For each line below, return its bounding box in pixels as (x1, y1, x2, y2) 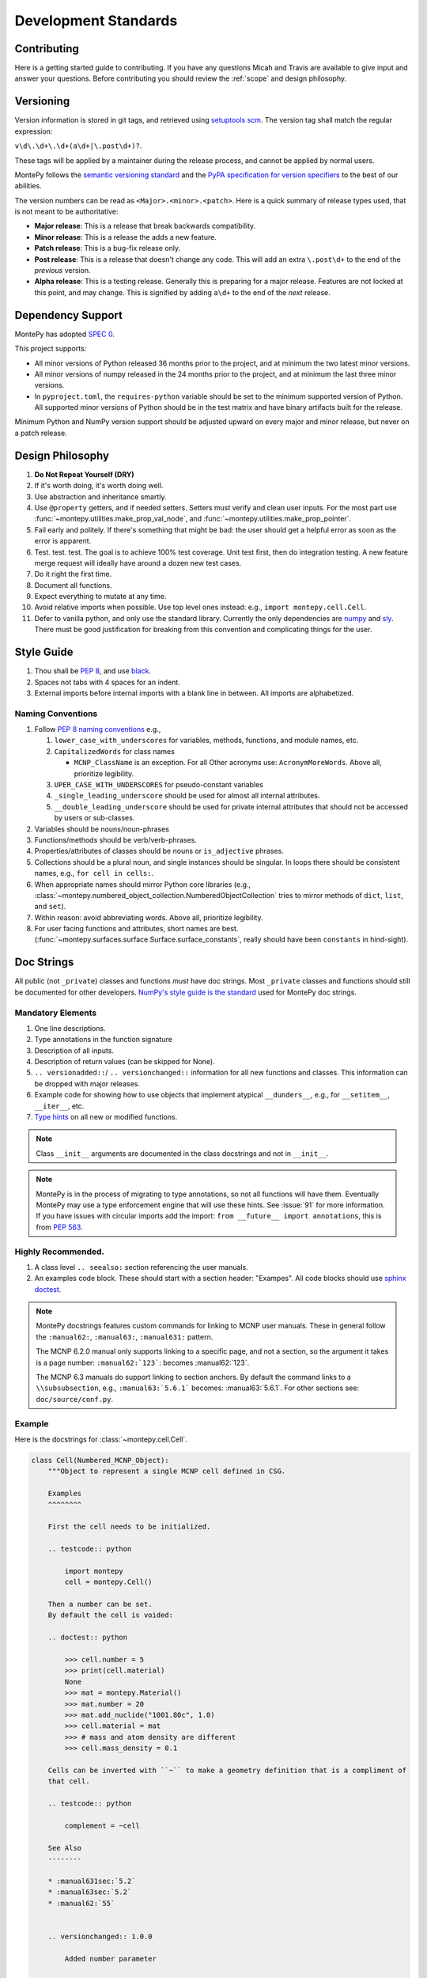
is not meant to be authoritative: (14, 207, 119, 217)
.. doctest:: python (47, 1633, 128, 1642)
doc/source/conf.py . (36, 1394, 114, 1404)
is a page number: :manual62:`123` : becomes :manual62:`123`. (36, 1358, 250, 1367)
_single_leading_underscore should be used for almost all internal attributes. (54, 791, 320, 801)
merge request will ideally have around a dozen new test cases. (34, 558, 242, 567)
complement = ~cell (64, 1821, 140, 1830)
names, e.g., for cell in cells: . (34, 869, 154, 878)
